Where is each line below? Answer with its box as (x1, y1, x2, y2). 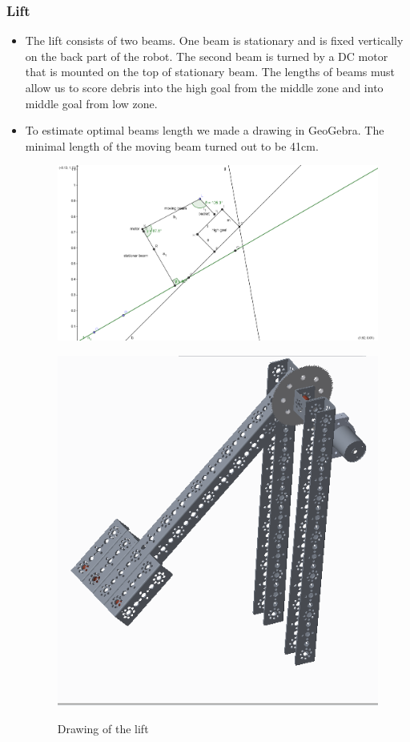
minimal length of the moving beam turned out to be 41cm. (25, 137, 319, 154)
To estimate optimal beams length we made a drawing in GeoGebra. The (25, 122, 384, 139)
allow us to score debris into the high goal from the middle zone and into (25, 79, 384, 95)
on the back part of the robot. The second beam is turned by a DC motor (25, 47, 388, 64)
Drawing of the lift (57, 720, 149, 736)
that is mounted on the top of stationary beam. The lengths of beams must (25, 63, 396, 80)
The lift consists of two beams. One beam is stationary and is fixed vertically (25, 32, 404, 49)
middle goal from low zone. (25, 95, 158, 111)
